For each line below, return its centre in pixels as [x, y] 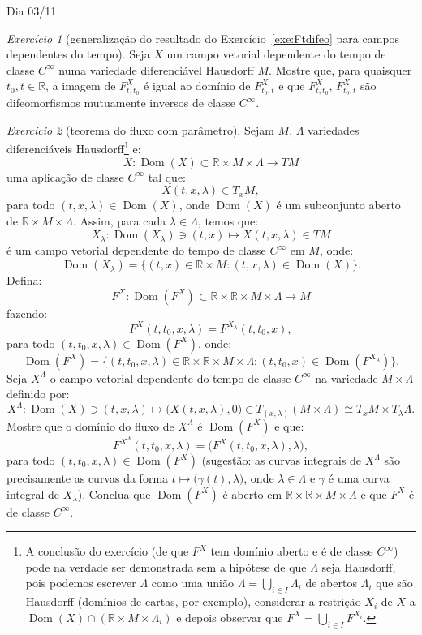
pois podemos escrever [81, 583]
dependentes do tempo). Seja [78, 54]
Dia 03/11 [32, 11]
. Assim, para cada [120, 220]
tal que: [167, 176]
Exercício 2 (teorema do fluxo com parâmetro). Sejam [140, 129]
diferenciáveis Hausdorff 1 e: [74, 148]
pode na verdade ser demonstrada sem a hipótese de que [166, 566]
